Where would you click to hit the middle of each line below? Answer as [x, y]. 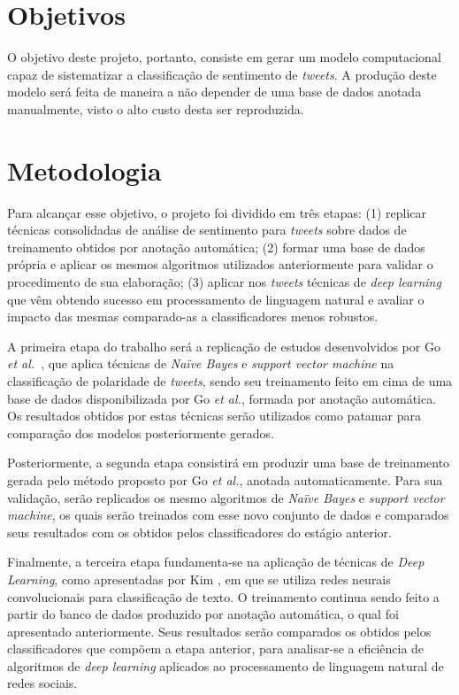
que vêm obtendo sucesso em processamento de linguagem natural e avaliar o [216, 299]
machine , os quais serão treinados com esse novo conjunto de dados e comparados [228, 515]
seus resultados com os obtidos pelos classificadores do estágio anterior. [199, 532]
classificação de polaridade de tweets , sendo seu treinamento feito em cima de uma [230, 380]
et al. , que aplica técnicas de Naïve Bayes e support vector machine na [201, 363]
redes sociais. [42, 683]
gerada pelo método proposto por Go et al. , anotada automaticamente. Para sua [225, 479]
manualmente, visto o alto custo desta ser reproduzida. [156, 108]
